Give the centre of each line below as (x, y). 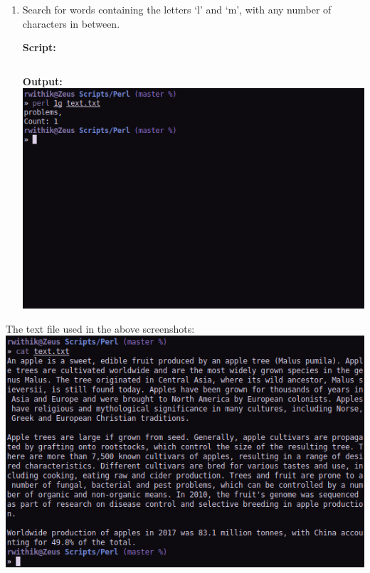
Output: (42, 81)
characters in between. (71, 23)
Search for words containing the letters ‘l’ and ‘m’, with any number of (177, 9)
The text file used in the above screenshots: (100, 328)
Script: (39, 47)
